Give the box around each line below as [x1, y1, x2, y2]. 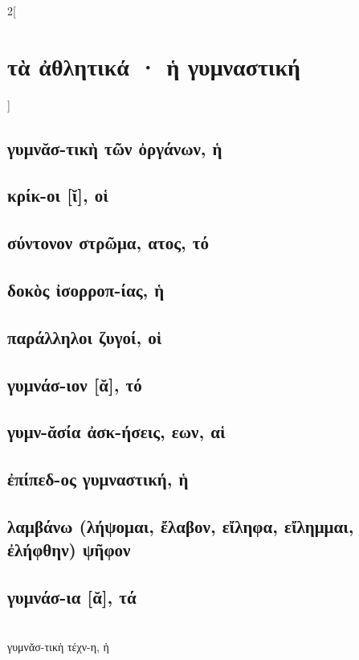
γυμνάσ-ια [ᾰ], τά [7, 584, 137, 609]
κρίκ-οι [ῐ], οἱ [7, 182, 108, 207]
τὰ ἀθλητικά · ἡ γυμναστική [7, 49, 300, 82]
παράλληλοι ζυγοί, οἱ [7, 324, 162, 349]
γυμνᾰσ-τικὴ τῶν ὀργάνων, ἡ [7, 135, 222, 160]
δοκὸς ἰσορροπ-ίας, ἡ [7, 277, 165, 302]
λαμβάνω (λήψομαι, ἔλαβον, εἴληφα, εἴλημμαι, [7, 513, 354, 538]
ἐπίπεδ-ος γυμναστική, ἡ [7, 466, 189, 491]
